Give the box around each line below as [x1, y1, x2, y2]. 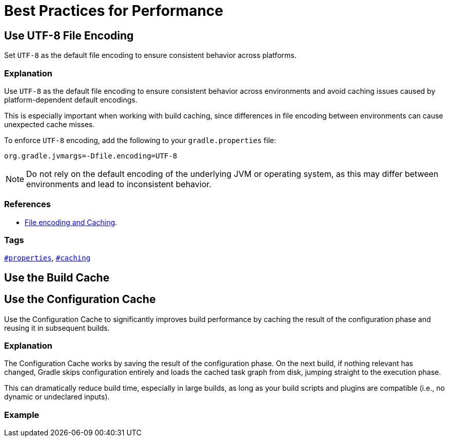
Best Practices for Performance [4, 2, 223, 19]
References [4, 199, 51, 210]
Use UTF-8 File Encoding [4, 29, 134, 42]
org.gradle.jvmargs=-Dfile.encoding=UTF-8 [4, 151, 178, 160]
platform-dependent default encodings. [4, 95, 138, 104]
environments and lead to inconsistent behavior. [26, 178, 211, 189]
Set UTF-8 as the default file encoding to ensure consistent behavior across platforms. [4, 51, 297, 60]
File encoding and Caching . [25, 217, 118, 227]
